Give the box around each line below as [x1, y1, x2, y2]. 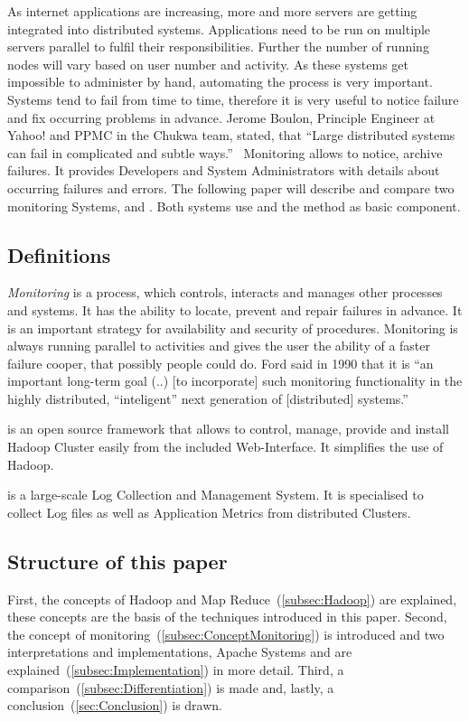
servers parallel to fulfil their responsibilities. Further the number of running [7, 37, 429, 56]
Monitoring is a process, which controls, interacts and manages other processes [7, 283, 443, 302]
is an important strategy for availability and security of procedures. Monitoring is [7, 318, 458, 337]
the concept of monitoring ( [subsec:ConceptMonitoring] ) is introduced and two [7, 624, 445, 643]
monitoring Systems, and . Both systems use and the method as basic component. [7, 196, 461, 215]
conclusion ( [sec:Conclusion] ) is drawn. [7, 696, 222, 715]
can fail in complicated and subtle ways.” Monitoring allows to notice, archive [7, 143, 443, 162]
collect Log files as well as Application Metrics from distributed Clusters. [7, 502, 411, 521]
